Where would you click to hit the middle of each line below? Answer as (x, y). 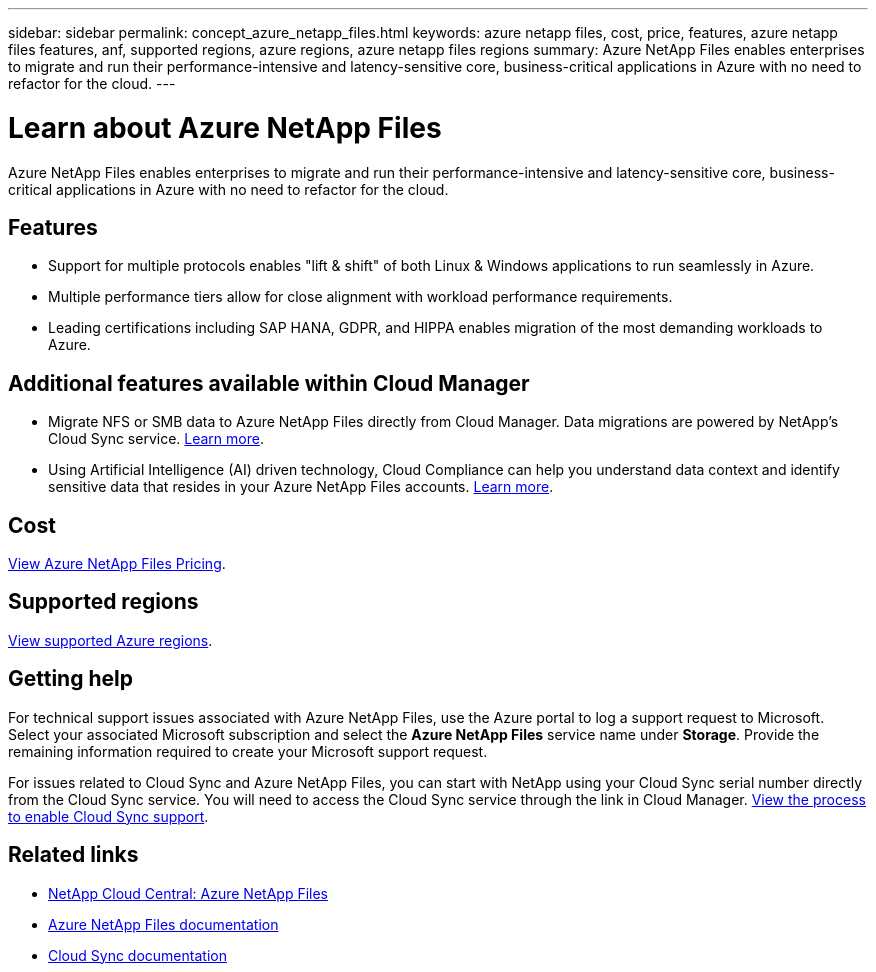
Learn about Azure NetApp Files (225, 127)
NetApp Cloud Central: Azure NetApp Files (188, 893)
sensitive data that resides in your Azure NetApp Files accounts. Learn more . (301, 487)
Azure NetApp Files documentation (163, 924)
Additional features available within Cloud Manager (269, 383)
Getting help (70, 679)
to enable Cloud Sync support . (108, 816)
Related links (73, 855)
